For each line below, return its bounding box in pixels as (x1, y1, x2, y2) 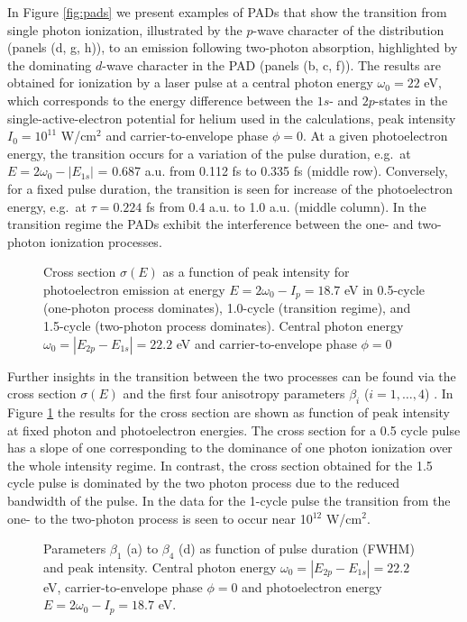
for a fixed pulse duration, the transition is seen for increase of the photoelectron (7, 178, 453, 197)
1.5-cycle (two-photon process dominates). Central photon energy (43, 316, 404, 334)
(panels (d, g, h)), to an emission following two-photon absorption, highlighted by (7, 38, 458, 57)
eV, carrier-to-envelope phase (43, 577, 203, 596)
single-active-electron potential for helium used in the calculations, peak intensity (7, 108, 456, 127)
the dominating (7, 55, 92, 74)
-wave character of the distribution (252, 20, 444, 39)
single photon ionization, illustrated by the (7, 20, 243, 39)
